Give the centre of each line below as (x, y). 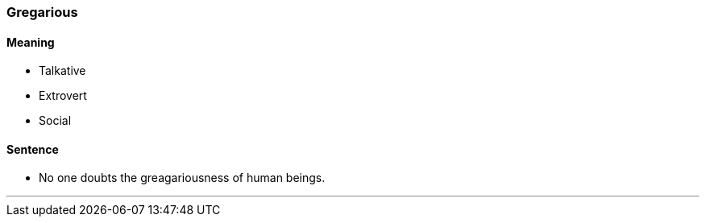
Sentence (33, 149)
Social (55, 121)
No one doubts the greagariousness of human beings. (182, 178)
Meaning (31, 42)
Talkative (62, 71)
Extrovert (63, 96)
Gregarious (42, 12)
